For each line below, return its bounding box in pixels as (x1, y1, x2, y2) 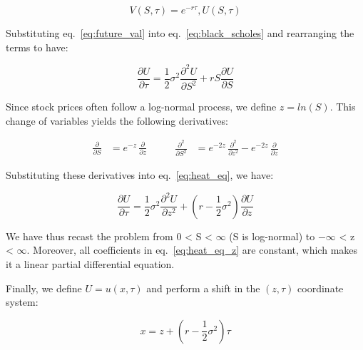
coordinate (297, 280, 344, 295)
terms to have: (6, 39, 68, 54)
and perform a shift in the (146, 280, 260, 295)
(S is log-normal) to (229, 228, 315, 243)
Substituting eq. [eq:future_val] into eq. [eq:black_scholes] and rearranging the (6, 26, 354, 40)
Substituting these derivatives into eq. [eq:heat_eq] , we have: (6, 168, 274, 182)
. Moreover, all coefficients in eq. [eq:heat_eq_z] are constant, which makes (26, 242, 358, 257)
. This (329, 99, 356, 114)
